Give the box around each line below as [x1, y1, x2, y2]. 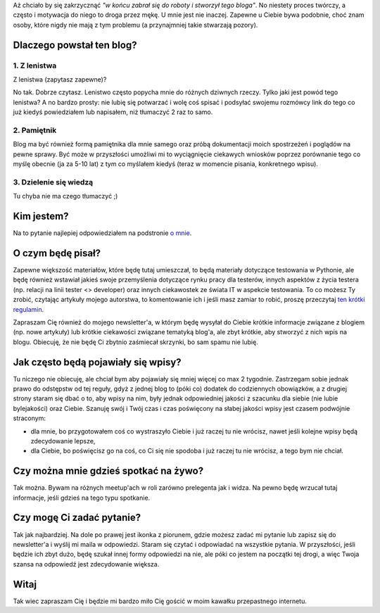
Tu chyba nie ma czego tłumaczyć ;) [13, 192, 118, 201]
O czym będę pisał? [13, 247, 101, 259]
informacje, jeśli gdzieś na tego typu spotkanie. [13, 493, 151, 502]
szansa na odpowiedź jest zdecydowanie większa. [13, 560, 160, 568]
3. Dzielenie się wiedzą [13, 177, 94, 187]
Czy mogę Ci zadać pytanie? [13, 512, 141, 524]
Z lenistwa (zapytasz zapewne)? [13, 75, 107, 84]
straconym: [13, 414, 46, 422]
